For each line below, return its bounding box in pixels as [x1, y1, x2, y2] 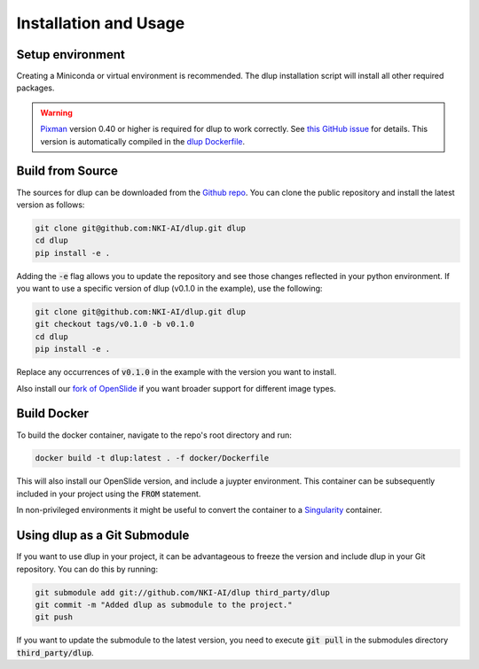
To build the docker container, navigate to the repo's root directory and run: [16, 430, 292, 440]
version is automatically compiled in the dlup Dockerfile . [40, 136, 246, 146]
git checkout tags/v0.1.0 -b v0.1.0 [35, 319, 195, 330]
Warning [40, 107, 73, 118]
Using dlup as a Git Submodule [16, 528, 190, 543]
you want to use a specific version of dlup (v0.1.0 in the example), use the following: [16, 284, 323, 294]
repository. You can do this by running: [16, 564, 159, 574]
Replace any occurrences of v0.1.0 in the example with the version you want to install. [16, 367, 337, 377]
